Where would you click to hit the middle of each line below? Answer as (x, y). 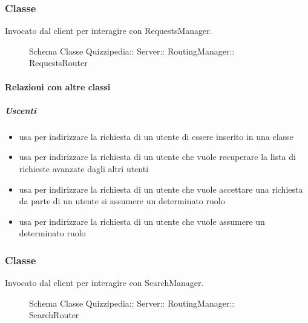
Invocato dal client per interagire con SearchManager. (104, 283)
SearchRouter (54, 315)
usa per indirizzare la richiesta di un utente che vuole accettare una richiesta (161, 189)
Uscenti (21, 110)
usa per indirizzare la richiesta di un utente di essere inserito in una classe (156, 136)
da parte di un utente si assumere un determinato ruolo (122, 201)
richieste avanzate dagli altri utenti (84, 168)
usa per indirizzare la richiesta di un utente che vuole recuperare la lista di (157, 157)
